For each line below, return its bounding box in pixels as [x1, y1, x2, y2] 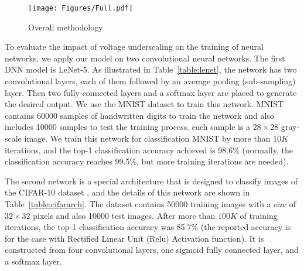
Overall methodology [28, 20, 103, 33]
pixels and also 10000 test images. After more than [33, 209, 216, 221]
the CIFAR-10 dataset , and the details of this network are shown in [5, 186, 250, 198]
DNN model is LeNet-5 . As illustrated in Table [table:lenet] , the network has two [5, 63, 297, 76]
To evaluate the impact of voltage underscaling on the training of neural [5, 40, 264, 53]
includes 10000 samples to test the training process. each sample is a [5, 121, 251, 133]
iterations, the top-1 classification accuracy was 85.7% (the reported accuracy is [5, 221, 291, 233]
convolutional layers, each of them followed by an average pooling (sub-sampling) [5, 75, 296, 87]
